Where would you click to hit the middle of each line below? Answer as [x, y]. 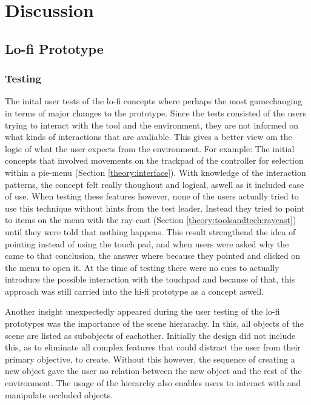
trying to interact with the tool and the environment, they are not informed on [152, 125]
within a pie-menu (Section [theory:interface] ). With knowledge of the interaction [155, 172]
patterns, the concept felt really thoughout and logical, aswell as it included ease [155, 184]
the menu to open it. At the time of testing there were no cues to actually [142, 267]
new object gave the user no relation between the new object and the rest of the [153, 371]
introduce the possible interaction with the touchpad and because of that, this [150, 279]
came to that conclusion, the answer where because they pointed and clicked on [153, 256]
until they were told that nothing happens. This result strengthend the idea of [150, 231]
